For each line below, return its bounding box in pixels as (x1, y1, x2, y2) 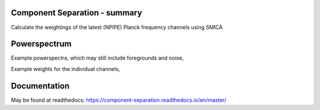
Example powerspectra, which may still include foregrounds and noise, (11, 54, 184, 62)
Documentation (11, 80, 70, 91)
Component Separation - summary (11, 8, 142, 18)
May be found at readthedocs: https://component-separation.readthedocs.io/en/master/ (11, 96, 226, 103)
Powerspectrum (11, 39, 72, 49)
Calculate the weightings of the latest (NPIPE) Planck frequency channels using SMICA (11, 24, 223, 31)
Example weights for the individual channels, (11, 65, 120, 72)
